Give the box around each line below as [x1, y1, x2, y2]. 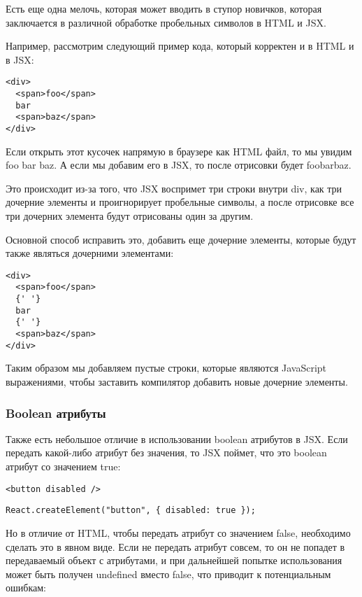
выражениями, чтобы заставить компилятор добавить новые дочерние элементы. [6, 374, 348, 388]
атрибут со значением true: [6, 459, 121, 473]
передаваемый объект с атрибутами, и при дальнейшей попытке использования [6, 553, 342, 568]
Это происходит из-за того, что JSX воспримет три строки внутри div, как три [6, 181, 342, 195]
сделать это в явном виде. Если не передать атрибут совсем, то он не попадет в [6, 539, 345, 554]
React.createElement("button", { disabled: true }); [6, 505, 256, 516]
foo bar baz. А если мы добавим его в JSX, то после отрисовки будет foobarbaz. [6, 157, 352, 172]
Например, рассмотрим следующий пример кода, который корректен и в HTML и [6, 38, 354, 53]
